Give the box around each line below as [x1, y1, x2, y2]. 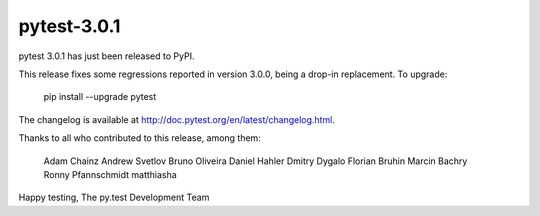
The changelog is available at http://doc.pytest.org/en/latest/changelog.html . [18, 113, 335, 125]
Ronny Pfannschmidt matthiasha [43, 168, 177, 180]
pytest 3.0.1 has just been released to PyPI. [18, 50, 195, 62]
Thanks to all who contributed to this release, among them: [18, 132, 262, 144]
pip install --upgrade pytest [43, 91, 157, 103]
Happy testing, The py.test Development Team [18, 191, 210, 204]
